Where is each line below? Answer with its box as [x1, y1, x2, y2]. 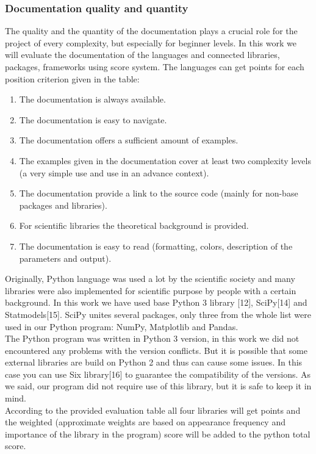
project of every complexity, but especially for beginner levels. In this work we [5, 36, 296, 49]
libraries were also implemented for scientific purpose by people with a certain [5, 284, 296, 297]
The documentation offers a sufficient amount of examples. [19, 134, 239, 146]
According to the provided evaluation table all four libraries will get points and [5, 403, 301, 416]
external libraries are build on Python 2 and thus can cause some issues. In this [5, 356, 303, 369]
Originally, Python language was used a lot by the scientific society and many [5, 272, 295, 285]
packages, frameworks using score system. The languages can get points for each [5, 60, 304, 73]
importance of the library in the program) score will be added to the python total [5, 427, 311, 440]
